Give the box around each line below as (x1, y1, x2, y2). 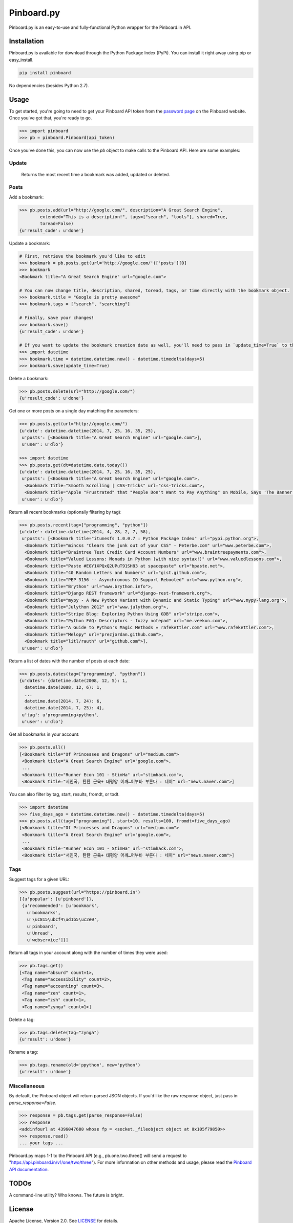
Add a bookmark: (9, 194, 44, 200)
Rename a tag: (9, 1049, 39, 1055)
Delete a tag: (9, 1017, 35, 1022)
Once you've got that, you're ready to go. (9, 115, 92, 121)
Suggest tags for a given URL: (9, 876, 69, 882)
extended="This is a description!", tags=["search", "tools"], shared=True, (40, 214, 228, 220)
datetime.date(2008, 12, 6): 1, (24, 685, 102, 690)
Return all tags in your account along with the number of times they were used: (9, 950, 168, 956)
